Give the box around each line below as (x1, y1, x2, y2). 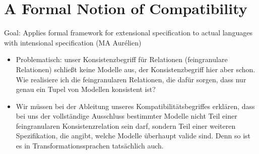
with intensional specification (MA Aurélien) (4, 37, 142, 47)
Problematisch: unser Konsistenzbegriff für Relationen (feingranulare (16, 54, 228, 65)
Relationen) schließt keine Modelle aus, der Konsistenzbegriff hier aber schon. (16, 64, 255, 74)
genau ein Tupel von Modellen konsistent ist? (16, 84, 156, 94)
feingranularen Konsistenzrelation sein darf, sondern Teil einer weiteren (16, 120, 236, 131)
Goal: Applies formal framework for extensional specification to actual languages (4, 27, 252, 38)
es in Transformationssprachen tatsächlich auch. (16, 140, 164, 151)
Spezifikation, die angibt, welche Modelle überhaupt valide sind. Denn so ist (16, 130, 251, 141)
